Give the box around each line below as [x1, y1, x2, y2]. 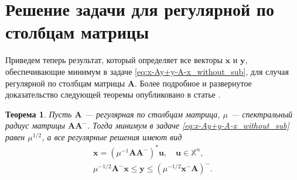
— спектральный [230, 108, 293, 120]
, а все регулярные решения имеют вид [42, 130, 182, 143]
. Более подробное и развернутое [135, 77, 252, 89]
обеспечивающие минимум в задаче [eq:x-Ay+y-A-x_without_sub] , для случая [5, 65, 289, 77]
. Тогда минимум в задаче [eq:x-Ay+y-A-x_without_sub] [87, 119, 289, 131]
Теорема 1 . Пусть [5, 108, 72, 120]
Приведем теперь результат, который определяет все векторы [5, 54, 223, 66]
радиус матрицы [5, 119, 66, 131]
